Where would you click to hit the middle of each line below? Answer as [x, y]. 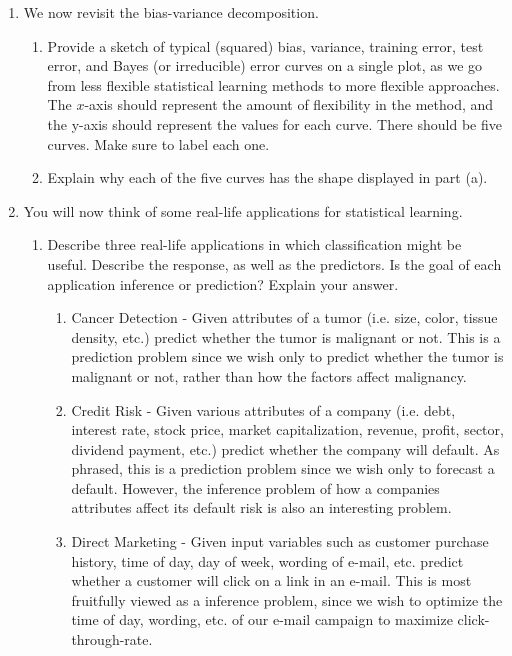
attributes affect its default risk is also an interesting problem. [261, 507]
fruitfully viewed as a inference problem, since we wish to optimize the [287, 599]
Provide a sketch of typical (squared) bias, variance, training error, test [265, 45]
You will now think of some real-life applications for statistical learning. [243, 210]
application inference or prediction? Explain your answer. [223, 283]
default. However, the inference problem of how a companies [255, 487]
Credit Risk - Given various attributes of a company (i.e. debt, [263, 409]
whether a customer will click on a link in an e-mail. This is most [271, 580]
